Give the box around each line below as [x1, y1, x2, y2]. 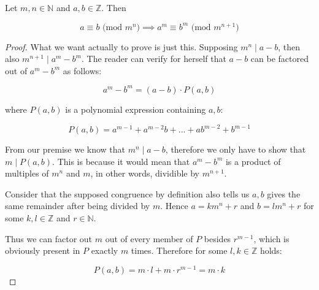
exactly [91, 244, 118, 257]
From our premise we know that [5, 143, 125, 156]
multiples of [5, 167, 49, 180]
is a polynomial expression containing [65, 102, 206, 115]
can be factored [250, 52, 309, 65]
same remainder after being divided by [5, 199, 150, 212]
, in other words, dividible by [90, 167, 200, 180]
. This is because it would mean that [52, 155, 190, 167]
